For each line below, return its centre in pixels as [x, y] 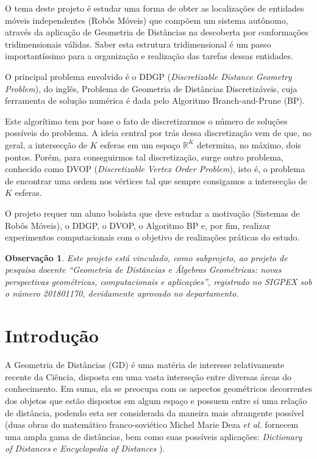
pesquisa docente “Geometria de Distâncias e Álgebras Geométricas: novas [143, 269]
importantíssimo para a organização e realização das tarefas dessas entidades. [149, 56]
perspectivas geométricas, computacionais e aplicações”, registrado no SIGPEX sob [158, 281]
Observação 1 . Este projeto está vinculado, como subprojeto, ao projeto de [146, 257]
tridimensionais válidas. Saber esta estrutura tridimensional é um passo [138, 44]
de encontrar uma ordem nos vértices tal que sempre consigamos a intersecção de [156, 180]
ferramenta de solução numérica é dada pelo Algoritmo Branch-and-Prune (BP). [155, 100]
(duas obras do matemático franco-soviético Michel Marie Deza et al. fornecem [152, 425]
